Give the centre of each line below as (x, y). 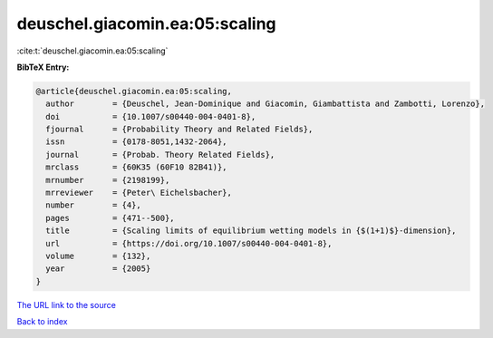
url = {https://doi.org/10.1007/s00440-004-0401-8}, (189, 243)
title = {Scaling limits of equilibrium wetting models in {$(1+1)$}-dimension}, (251, 231)
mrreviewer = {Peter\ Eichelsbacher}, (139, 193)
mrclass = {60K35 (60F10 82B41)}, (136, 167)
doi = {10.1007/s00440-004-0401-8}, (151, 116)
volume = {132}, (98, 256)
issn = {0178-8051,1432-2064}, (136, 142)
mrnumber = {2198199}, (108, 180)
